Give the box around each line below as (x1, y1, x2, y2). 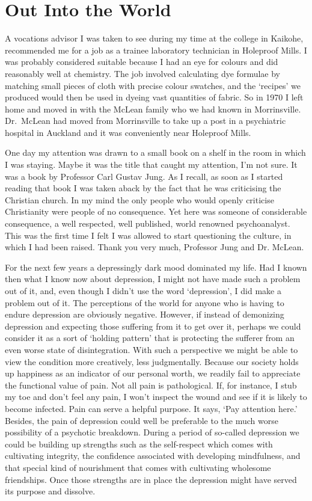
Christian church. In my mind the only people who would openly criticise (5, 193, 274, 206)
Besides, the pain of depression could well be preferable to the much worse (5, 414, 278, 426)
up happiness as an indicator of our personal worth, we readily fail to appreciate (5, 367, 301, 380)
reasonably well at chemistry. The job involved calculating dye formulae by (5, 67, 280, 79)
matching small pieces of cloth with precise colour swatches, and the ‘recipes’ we (5, 79, 301, 91)
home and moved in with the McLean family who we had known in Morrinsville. (5, 102, 301, 115)
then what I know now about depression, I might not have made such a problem (5, 272, 301, 285)
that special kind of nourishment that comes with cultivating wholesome (5, 461, 271, 473)
